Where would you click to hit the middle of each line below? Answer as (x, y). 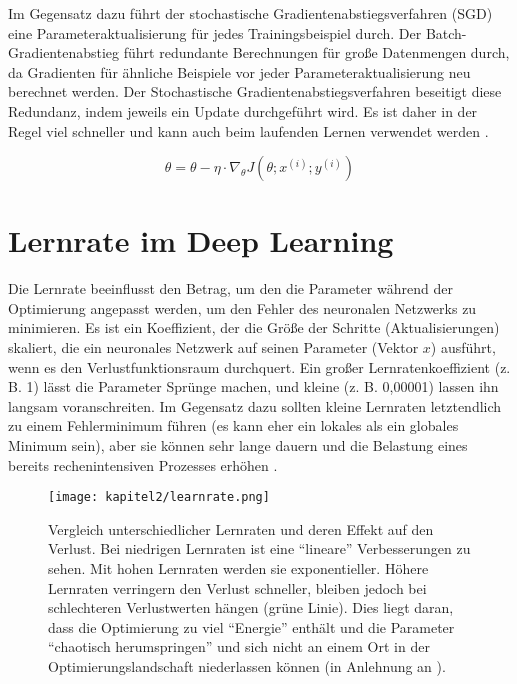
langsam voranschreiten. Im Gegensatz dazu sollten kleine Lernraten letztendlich (255, 405)
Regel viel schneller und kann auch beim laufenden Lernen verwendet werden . (248, 130)
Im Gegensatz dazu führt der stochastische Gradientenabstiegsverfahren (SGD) (250, 13)
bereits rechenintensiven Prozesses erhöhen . (143, 464)
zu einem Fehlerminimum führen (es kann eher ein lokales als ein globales (233, 425)
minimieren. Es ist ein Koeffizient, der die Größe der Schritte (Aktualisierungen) (254, 327)
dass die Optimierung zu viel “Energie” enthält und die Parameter (251, 626)
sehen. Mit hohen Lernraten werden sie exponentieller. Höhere (238, 568)
